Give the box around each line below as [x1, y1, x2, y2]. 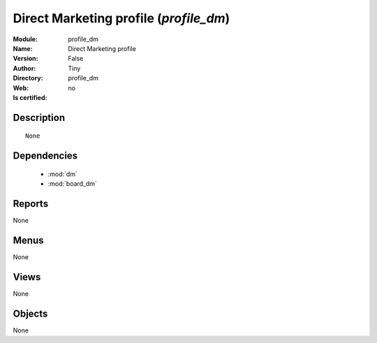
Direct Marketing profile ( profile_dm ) [13, 10, 230, 26]
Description [13, 112, 66, 124]
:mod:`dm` [47, 170, 78, 178]
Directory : [13, 74, 43, 82]
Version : [13, 54, 38, 63]
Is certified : [13, 93, 47, 101]
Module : [13, 35, 38, 43]
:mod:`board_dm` [47, 180, 98, 188]
